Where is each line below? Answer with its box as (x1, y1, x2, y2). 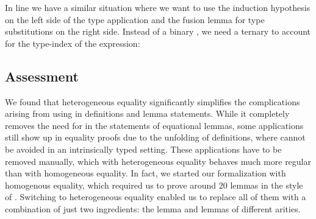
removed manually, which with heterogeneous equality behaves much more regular (5, 155, 311, 167)
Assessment (5, 66, 79, 85)
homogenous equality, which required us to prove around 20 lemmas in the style (5, 178, 303, 191)
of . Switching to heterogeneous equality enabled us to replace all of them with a (5, 190, 306, 203)
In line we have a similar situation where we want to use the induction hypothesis (5, 1, 311, 13)
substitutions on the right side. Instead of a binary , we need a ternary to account (5, 25, 311, 38)
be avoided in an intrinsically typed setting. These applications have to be (5, 142, 282, 155)
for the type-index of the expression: (5, 36, 140, 49)
